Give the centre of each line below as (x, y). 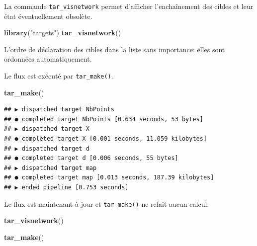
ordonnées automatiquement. (48, 59)
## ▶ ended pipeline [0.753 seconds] (66, 188)
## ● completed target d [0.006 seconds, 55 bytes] (91, 158)
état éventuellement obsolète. (48, 16)
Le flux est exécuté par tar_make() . (59, 76)
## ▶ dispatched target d (47, 148)
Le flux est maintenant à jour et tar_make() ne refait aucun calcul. (107, 204)
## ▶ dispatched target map (50, 168)
